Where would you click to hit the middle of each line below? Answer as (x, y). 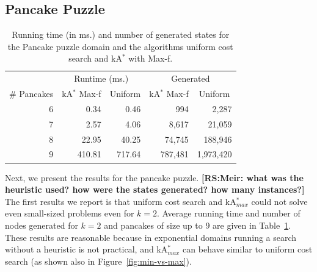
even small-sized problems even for (70, 213)
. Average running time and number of (229, 213)
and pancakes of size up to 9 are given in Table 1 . (198, 225)
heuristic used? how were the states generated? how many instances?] (155, 189)
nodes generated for (42, 225)
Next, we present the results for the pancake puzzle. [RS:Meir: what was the (154, 177)
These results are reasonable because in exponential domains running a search (151, 237)
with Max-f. (151, 58)
